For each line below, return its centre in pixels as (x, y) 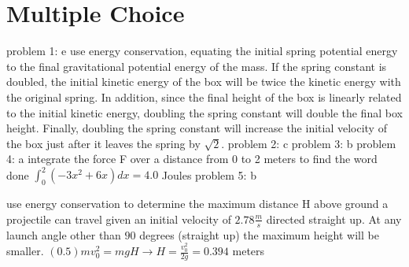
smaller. (25, 251)
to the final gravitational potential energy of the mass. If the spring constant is (197, 66)
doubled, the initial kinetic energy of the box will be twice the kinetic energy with (204, 82)
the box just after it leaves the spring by (103, 143)
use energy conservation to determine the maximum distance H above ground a (197, 204)
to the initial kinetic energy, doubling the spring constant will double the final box (204, 112)
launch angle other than (64, 234)
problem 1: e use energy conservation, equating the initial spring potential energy (202, 51)
